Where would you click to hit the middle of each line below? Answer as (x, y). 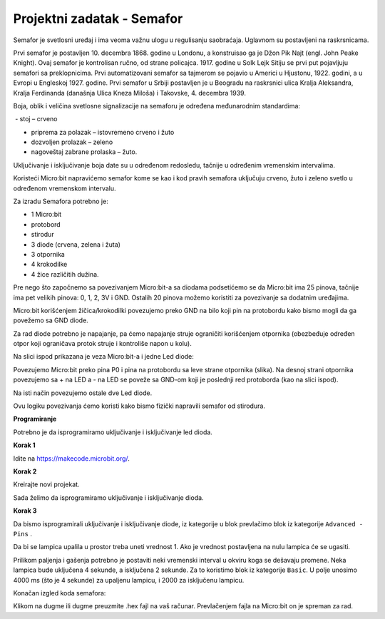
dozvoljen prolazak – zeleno (72, 142)
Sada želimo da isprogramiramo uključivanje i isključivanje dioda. (108, 497)
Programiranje (35, 419)
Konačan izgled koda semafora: (60, 593)
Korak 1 (24, 445)
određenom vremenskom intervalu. (65, 188)
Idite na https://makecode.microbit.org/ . (71, 458)
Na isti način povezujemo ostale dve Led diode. (83, 393)
